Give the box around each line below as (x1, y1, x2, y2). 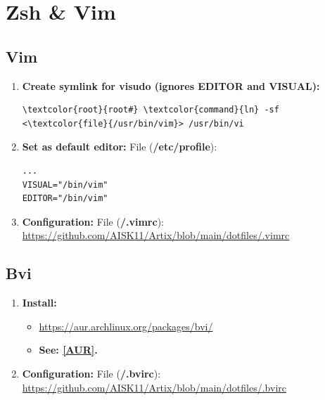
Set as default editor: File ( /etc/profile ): (22, 139, 217, 154)
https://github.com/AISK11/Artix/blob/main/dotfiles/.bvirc (22, 380, 286, 394)
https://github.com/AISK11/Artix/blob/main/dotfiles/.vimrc (22, 228, 290, 243)
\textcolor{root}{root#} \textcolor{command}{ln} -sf (22, 105, 279, 115)
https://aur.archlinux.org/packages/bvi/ (39, 318, 213, 333)
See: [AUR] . (39, 342, 98, 357)
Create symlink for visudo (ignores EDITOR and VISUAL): (22, 78, 320, 93)
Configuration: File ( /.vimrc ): (22, 214, 164, 228)
